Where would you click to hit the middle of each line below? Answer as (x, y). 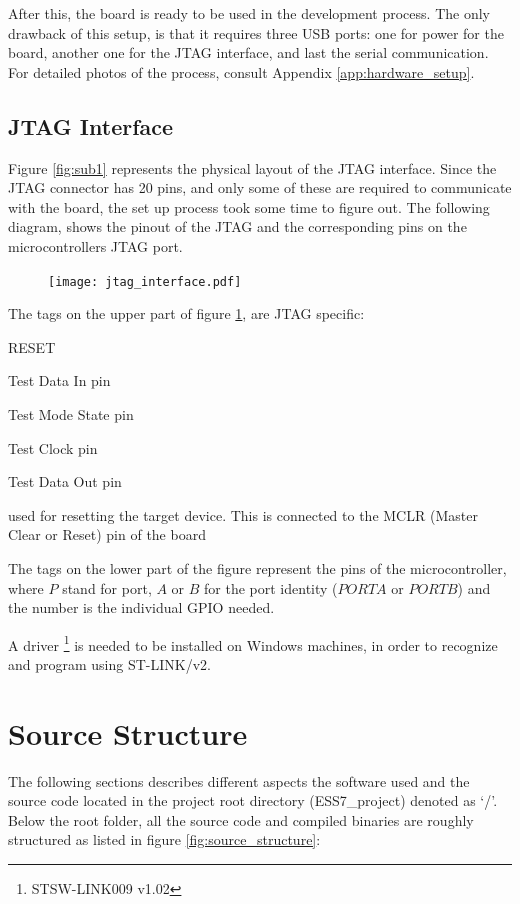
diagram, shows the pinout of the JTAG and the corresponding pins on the (237, 226)
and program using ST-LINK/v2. (109, 663)
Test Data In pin (59, 380)
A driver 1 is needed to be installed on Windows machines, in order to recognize (253, 643)
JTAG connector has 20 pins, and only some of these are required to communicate (260, 187)
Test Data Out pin (65, 481)
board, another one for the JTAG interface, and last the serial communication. (248, 52)
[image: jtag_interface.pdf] (145, 281)
